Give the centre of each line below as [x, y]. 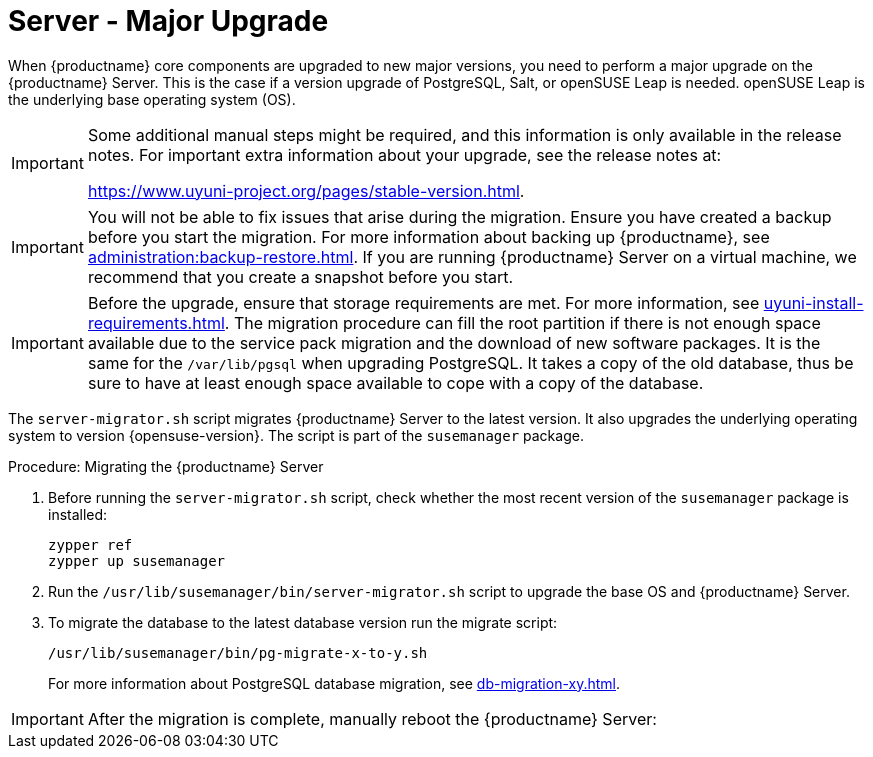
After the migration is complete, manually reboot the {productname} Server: [372, 718]
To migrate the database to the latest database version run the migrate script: [303, 622]
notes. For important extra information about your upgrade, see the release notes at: [404, 154]
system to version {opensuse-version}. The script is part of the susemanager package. [296, 435]
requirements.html [156, 322]
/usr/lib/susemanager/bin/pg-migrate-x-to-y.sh [238, 652]
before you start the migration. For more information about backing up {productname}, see [428, 236]
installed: [78, 514]
